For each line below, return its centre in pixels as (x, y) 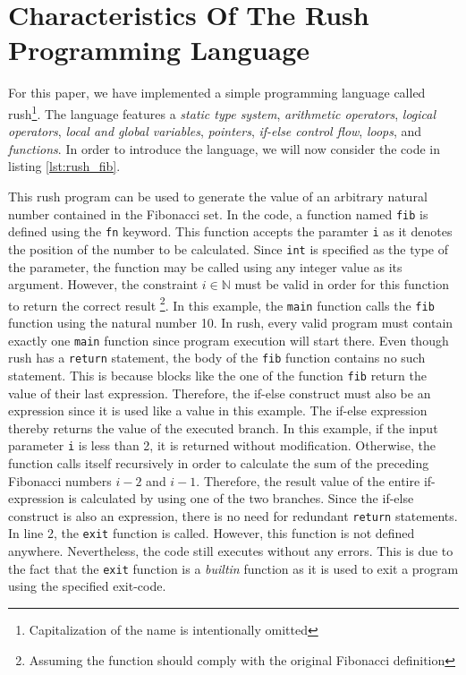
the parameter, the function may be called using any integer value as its (205, 266)
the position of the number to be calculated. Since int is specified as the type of (228, 248)
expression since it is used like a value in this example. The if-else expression (218, 410)
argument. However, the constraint (103, 284)
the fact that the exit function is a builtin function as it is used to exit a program (233, 568)
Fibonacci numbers (60, 480)
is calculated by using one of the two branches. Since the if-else (241, 498)
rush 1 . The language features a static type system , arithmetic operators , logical (222, 112)
